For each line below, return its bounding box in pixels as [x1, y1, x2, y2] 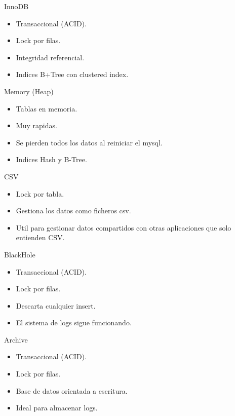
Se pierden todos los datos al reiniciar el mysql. [16, 137, 163, 147]
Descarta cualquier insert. [16, 300, 96, 311]
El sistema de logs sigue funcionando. [16, 317, 132, 328]
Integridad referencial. [16, 52, 85, 62]
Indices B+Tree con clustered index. [16, 69, 129, 80]
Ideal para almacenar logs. [16, 402, 98, 413]
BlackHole [4, 249, 35, 259]
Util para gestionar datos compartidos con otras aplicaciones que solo [16, 222, 231, 233]
